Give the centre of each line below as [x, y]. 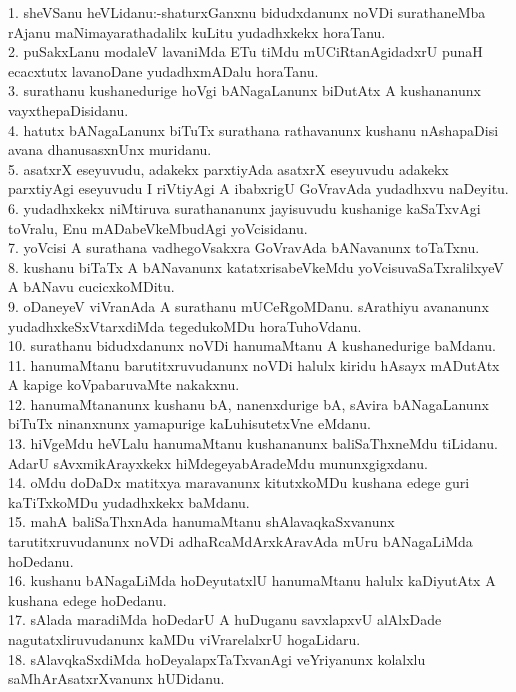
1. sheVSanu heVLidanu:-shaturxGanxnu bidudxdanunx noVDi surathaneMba [247, 12]
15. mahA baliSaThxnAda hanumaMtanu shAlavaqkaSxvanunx [201, 521]
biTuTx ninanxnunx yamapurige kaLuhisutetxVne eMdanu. [189, 423]
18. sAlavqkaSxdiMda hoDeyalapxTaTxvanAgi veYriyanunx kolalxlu [217, 658]
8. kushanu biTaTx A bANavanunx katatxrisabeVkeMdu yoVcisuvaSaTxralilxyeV [256, 266]
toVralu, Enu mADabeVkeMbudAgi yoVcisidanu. [158, 227]
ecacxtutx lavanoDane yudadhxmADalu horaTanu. [163, 70]
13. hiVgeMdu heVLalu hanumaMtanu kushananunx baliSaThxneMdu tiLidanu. [253, 443]
